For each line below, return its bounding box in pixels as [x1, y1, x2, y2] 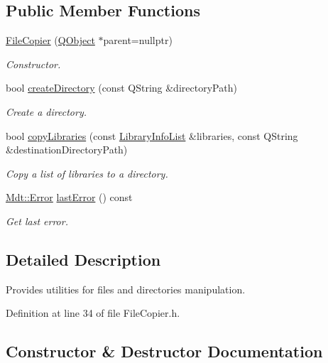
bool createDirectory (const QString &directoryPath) [6, 80, 237, 95]
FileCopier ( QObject [6, 33, 95, 48]
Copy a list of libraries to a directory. [6, 166, 168, 180]
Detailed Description [6, 248, 161, 270]
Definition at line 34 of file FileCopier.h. [6, 305, 180, 320]
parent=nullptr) [103, 33, 173, 48]
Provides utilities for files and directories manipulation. [6, 281, 246, 296]
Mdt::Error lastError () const [6, 190, 133, 205]
